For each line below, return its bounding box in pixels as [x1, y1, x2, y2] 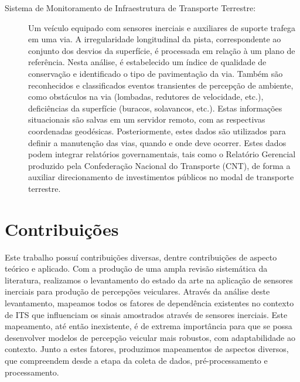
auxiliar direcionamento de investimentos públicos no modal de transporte [28, 171, 294, 183]
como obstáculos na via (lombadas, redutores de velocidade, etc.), [28, 90, 264, 103]
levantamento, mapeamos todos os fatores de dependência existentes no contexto [5, 297, 294, 309]
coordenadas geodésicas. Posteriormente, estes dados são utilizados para [28, 124, 286, 137]
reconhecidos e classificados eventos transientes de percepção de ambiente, [28, 79, 294, 91]
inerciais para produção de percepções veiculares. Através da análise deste [5, 285, 270, 298]
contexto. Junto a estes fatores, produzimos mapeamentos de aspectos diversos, [5, 343, 289, 355]
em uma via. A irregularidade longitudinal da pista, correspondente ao [28, 33, 281, 45]
